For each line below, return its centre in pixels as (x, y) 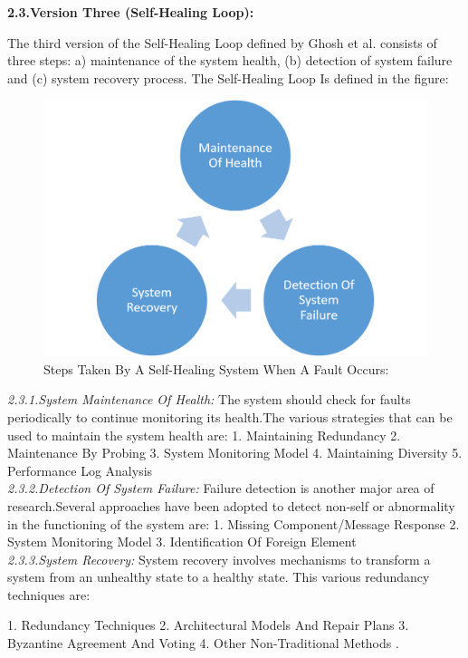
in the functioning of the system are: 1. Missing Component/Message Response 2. (234, 523)
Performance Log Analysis (80, 470)
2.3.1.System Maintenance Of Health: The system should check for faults (209, 399)
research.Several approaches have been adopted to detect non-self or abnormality (231, 505)
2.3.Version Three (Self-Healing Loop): (131, 12)
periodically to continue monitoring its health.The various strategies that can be (230, 416)
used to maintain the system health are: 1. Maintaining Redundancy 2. (204, 435)
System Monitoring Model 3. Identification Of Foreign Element (182, 542)
